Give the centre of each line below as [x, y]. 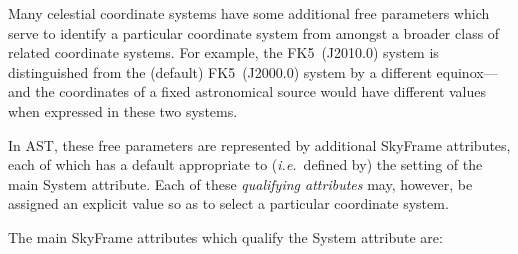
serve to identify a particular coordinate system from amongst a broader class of [254, 32]
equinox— [467, 71]
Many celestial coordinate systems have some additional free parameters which [249, 13]
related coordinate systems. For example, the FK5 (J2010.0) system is [223, 52]
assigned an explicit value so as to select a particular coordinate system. [228, 203]
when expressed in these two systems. [123, 110]
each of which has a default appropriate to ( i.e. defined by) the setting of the [245, 164]
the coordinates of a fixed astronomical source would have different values [261, 91]
